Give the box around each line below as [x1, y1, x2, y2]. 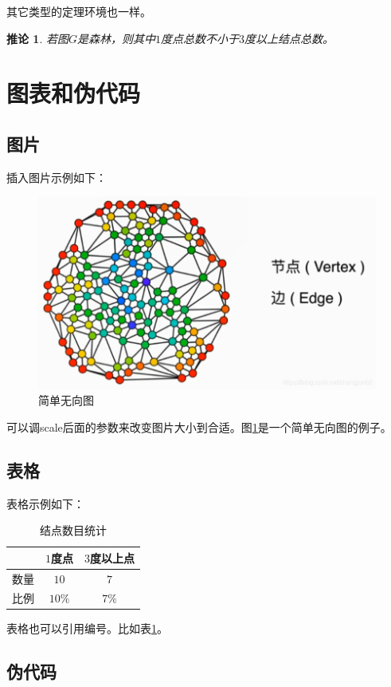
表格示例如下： [6, 495, 84, 511]
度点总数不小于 [161, 30, 239, 46]
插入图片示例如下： [6, 168, 107, 185]
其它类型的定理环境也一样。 [6, 3, 151, 19]
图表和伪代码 [6, 77, 141, 109]
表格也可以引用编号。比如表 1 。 [6, 620, 168, 637]
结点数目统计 [40, 522, 107, 539]
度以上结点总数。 [244, 30, 334, 46]
